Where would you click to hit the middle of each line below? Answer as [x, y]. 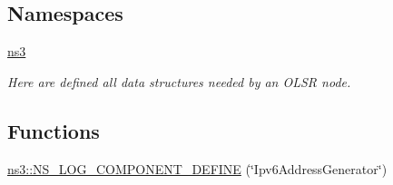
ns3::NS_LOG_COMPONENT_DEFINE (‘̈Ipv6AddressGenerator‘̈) [197, 168]
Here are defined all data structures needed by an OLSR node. [179, 81]
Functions [54, 130]
